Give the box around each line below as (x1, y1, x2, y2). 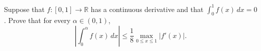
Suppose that (4, 3, 45, 14)
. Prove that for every (4, 15, 71, 25)
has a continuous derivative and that (91, 3, 204, 14)
